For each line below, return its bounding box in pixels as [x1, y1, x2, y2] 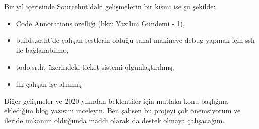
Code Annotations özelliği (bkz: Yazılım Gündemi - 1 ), [16, 18, 185, 28]
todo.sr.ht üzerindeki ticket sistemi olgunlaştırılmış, [16, 61, 174, 72]
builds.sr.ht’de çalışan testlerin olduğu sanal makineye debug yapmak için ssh [16, 35, 255, 45]
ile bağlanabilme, [16, 44, 69, 55]
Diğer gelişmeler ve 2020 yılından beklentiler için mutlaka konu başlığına [4, 95, 228, 106]
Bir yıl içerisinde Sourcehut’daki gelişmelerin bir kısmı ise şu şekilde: [4, 1, 216, 11]
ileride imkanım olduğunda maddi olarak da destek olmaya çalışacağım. [4, 115, 225, 125]
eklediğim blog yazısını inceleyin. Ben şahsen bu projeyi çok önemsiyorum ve [4, 105, 241, 116]
